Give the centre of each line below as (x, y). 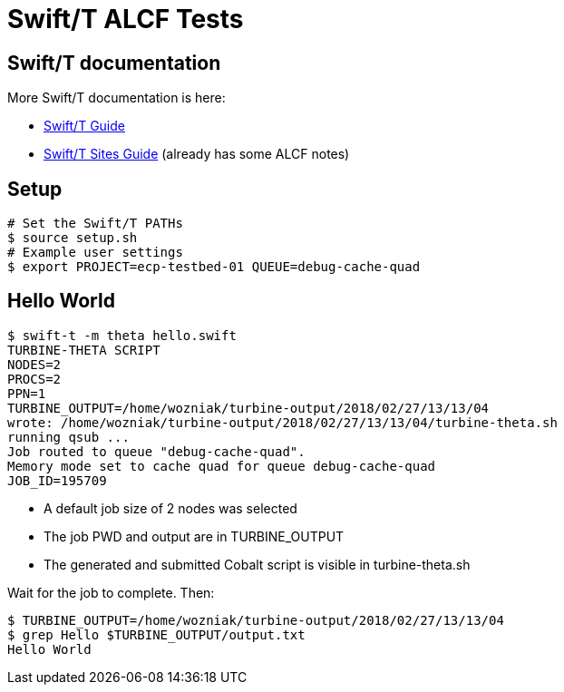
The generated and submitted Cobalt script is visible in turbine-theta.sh (257, 564)
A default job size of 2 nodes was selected (170, 508)
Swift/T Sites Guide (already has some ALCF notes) (197, 154)
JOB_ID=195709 (57, 480)
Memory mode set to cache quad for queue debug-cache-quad (222, 466)
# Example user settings (95, 253)
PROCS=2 (34, 379)
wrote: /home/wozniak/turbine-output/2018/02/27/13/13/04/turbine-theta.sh (282, 422)
